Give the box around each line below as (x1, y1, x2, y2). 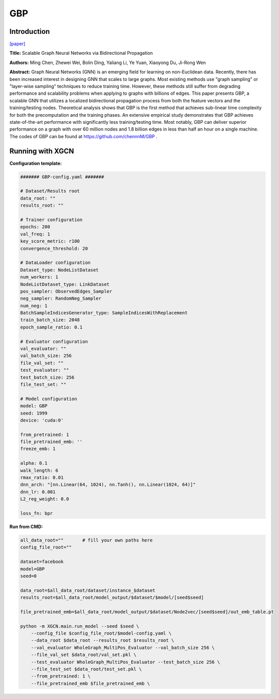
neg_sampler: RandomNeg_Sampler (20, 296, 102, 301)
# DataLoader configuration (20, 260, 91, 266)
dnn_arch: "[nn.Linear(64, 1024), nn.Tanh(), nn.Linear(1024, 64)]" (20, 482, 196, 488)
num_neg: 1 (20, 302, 48, 309)
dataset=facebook (20, 559, 64, 565)
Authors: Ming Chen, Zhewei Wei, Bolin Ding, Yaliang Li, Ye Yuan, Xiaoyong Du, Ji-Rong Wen (9, 59, 206, 65)
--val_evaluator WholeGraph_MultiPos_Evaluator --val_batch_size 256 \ (31, 645, 215, 650)
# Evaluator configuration (20, 338, 88, 344)
